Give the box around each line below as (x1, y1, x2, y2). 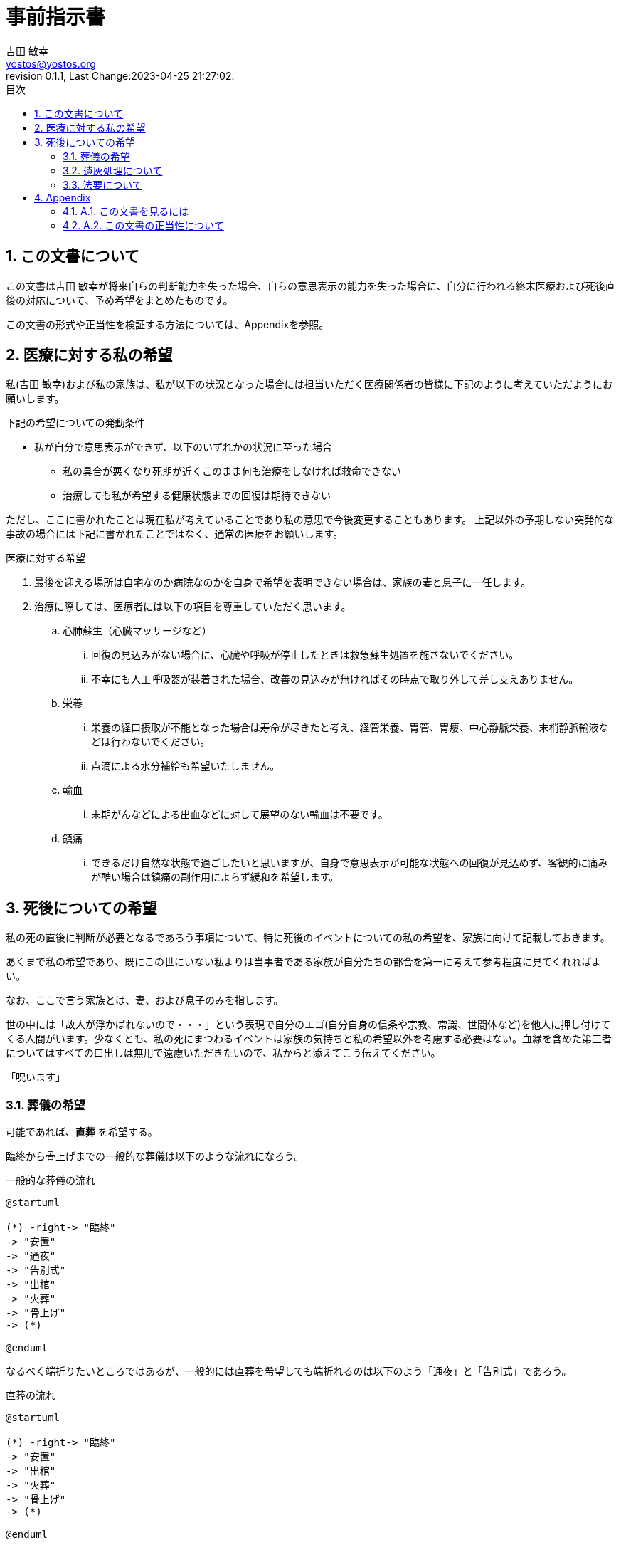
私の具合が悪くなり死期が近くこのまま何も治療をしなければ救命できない (63, 465, 401, 478)
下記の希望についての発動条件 (6, 417, 145, 429)
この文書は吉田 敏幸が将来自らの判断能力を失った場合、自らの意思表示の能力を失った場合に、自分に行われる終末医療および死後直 (6, 279, 615, 292)
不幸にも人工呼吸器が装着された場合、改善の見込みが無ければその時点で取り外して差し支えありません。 (91, 673, 579, 686)
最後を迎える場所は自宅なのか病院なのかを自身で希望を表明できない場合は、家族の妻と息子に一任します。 (34, 576, 531, 589)
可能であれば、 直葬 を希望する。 (6, 1126, 158, 1138)
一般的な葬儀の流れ (6, 1174, 95, 1187)
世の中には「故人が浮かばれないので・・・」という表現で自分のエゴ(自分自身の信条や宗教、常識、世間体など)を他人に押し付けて (6, 1018, 611, 1031)
